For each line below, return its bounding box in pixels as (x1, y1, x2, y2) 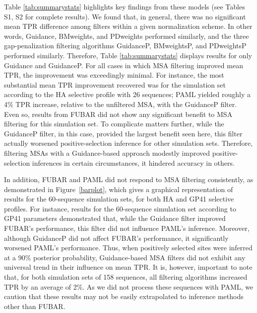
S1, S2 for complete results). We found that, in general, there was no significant (4, 11, 246, 21)
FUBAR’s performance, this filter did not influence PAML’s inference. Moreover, (4, 223, 250, 233)
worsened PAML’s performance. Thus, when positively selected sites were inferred (4, 242, 253, 253)
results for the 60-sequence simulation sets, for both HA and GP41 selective (4, 194, 234, 204)
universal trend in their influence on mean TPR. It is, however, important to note (4, 262, 253, 272)
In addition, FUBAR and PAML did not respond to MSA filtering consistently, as (4, 174, 254, 185)
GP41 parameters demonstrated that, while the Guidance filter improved (4, 213, 226, 223)
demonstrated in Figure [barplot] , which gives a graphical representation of (4, 184, 233, 194)
